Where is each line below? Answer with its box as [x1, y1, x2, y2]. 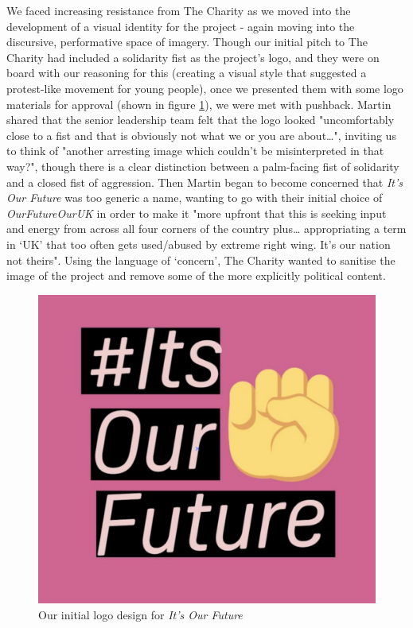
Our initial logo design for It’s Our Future [38, 606, 243, 622]
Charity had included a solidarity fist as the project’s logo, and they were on [6, 48, 380, 65]
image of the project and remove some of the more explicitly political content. [6, 267, 386, 284]
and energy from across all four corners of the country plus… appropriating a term [6, 220, 407, 237]
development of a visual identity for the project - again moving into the [6, 17, 355, 34]
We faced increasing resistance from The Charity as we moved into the [6, 2, 351, 18]
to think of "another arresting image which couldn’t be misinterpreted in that [6, 142, 384, 159]
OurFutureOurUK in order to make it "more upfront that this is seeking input [6, 204, 387, 221]
